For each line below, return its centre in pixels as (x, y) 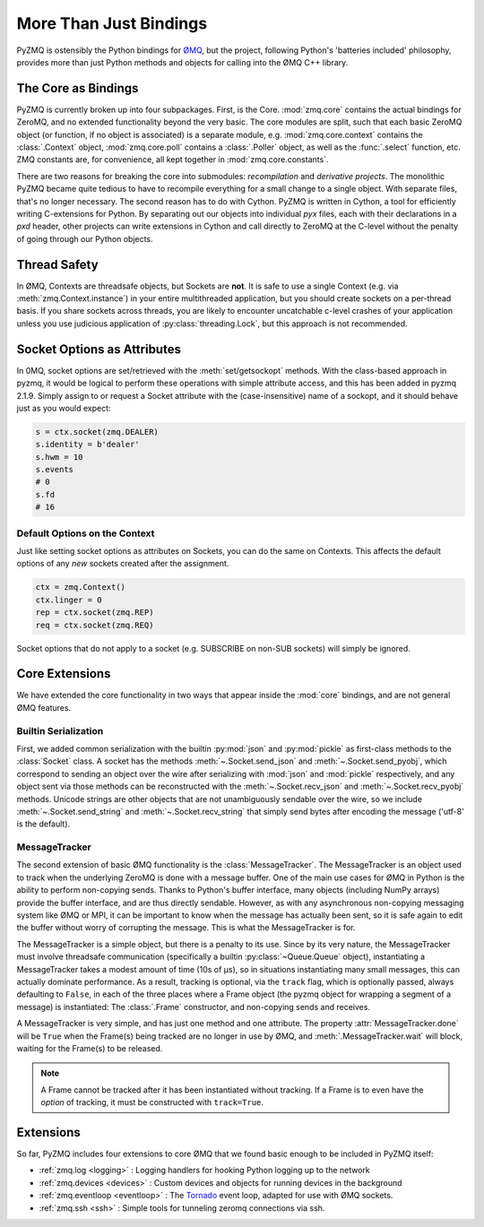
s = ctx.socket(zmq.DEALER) (97, 432)
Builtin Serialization (60, 730)
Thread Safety (57, 264)
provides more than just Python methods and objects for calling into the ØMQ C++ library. (182, 62)
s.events (55, 470)
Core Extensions (64, 674)
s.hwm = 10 (59, 457)
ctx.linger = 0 (69, 600)
